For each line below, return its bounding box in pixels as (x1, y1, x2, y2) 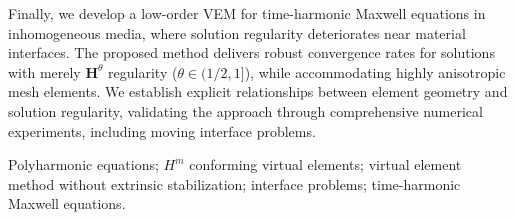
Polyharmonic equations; (8, 154, 159, 175)
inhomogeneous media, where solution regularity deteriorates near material (8, 22, 466, 43)
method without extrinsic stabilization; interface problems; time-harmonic (8, 173, 461, 194)
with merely (8, 61, 81, 82)
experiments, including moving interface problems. (8, 120, 316, 141)
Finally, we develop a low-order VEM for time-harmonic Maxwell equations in (8, 3, 486, 23)
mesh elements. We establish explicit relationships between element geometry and (8, 81, 508, 102)
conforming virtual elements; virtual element (189, 154, 462, 175)
